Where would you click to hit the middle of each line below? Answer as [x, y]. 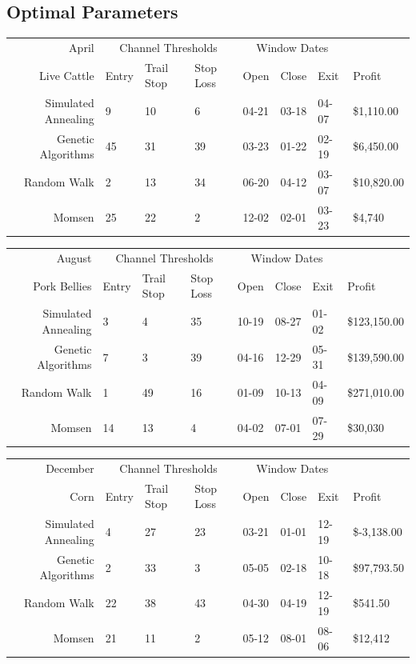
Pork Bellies [62, 285]
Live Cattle [67, 75]
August [74, 257]
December [70, 468]
